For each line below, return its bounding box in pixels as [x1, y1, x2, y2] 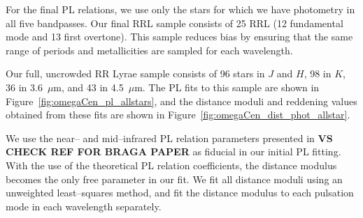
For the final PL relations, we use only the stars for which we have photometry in [6, 2, 355, 16]
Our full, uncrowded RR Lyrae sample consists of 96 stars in [6, 66, 265, 81]
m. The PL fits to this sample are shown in [134, 79, 320, 94]
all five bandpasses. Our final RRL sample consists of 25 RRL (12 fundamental [6, 15, 343, 30]
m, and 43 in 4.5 [53, 79, 124, 94]
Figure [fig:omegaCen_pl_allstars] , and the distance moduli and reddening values [6, 93, 357, 108]
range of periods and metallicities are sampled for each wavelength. [6, 42, 293, 57]
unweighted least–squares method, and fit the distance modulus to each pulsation [6, 185, 354, 200]
